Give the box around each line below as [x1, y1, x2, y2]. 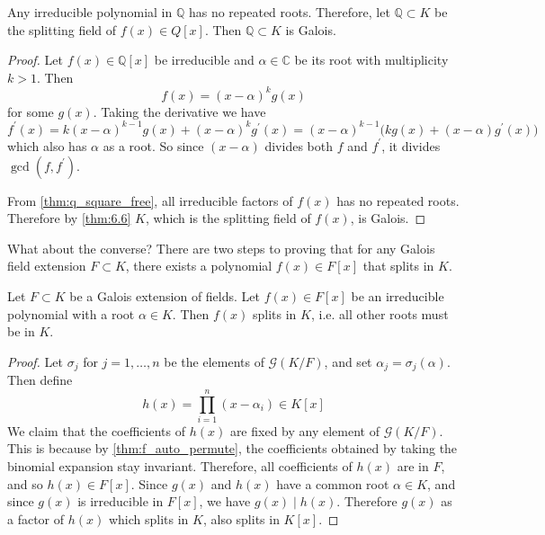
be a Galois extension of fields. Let [69, 286, 260, 305]
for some [7, 102, 54, 120]
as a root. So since [103, 136, 204, 155]
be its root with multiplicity [294, 50, 449, 69]
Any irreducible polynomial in [7, 3, 173, 21]
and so [7, 474, 43, 493]
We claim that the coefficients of [7, 421, 185, 440]
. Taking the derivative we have [93, 102, 266, 120]
